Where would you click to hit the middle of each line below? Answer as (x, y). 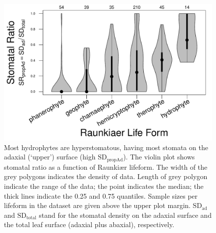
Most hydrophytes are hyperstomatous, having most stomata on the (106, 147)
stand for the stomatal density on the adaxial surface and (125, 215)
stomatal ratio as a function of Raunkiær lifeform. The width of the (106, 167)
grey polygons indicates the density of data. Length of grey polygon (106, 176)
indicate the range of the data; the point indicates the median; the (104, 186)
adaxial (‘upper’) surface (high (50, 157)
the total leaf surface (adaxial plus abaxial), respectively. (89, 224)
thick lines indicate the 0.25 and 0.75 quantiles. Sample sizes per (101, 195)
